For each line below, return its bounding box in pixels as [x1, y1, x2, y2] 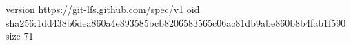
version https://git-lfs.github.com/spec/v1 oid [6, 2, 200, 16]
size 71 [6, 29, 34, 43]
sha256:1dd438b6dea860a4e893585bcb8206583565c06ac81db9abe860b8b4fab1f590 [6, 15, 346, 29]
